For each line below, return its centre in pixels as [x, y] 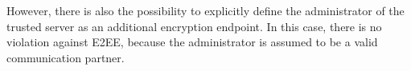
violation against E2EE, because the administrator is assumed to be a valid [192, 42]
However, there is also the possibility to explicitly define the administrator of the [205, 10]
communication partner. [66, 57]
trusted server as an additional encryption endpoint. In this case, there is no [194, 26]
